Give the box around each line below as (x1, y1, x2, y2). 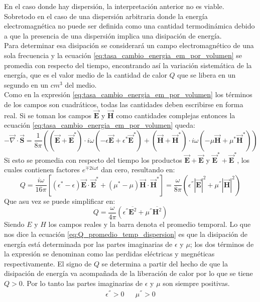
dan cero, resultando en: (101, 164, 175, 175)
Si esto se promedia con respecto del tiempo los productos (4, 154, 182, 165)
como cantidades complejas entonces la (116, 110, 235, 120)
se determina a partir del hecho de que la (101, 258, 228, 268)
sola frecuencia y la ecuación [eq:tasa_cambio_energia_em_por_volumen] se (4, 50, 242, 60)
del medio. (65, 79, 97, 90)
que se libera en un (177, 70, 236, 80)
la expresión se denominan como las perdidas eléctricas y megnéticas (4, 248, 215, 259)
